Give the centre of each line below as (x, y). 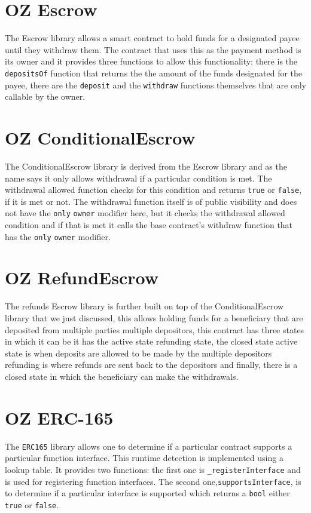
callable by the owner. (45, 96)
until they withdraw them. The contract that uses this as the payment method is (153, 49)
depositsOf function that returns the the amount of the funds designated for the (154, 73)
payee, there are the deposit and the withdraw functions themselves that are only (156, 85)
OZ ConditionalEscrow (100, 137)
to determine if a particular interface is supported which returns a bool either (147, 493)
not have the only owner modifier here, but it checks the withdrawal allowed (145, 213)
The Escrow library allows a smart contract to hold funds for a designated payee (152, 38)
